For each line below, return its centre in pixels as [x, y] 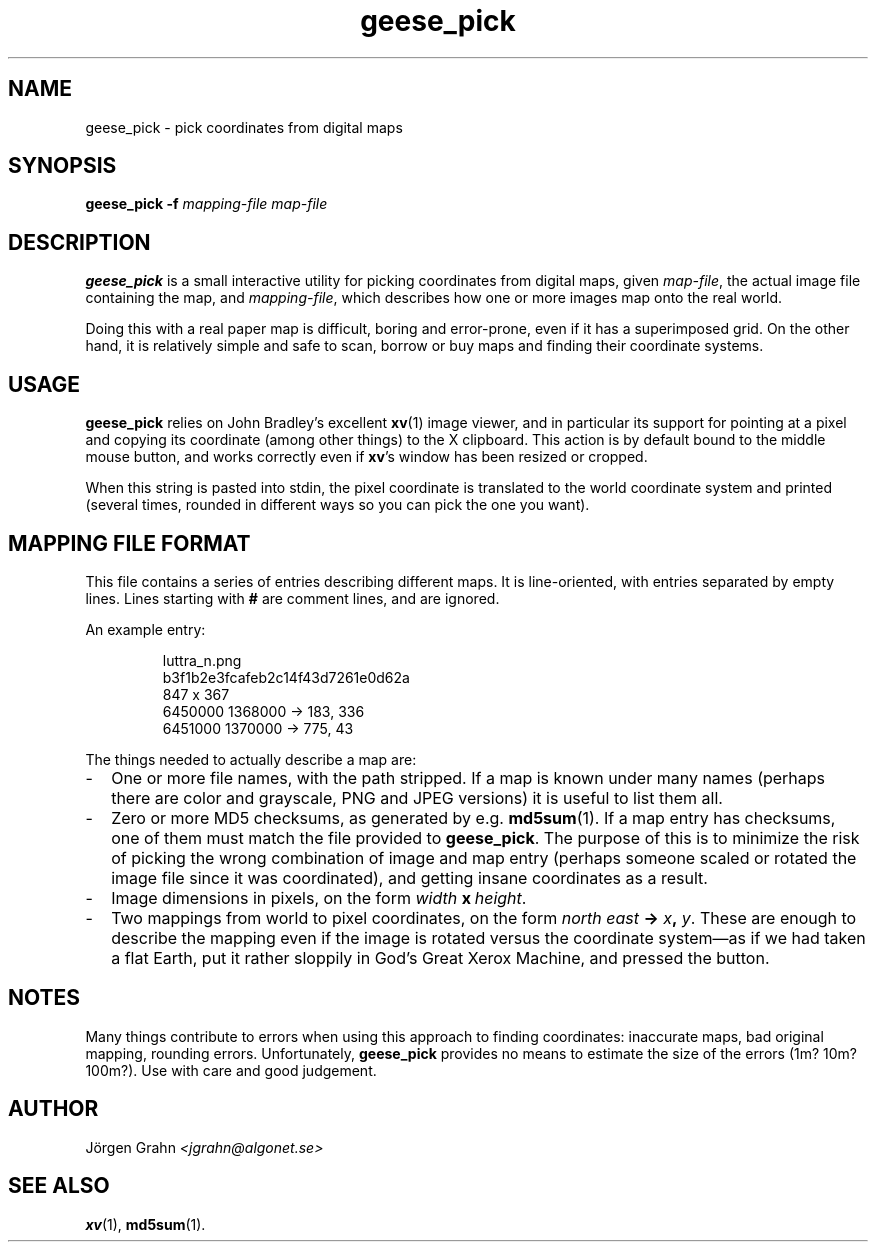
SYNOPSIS [62, 166]
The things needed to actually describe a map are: [251, 759]
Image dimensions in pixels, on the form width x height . [319, 897]
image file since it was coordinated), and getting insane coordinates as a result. [409, 877]
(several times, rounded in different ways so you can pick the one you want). [337, 505]
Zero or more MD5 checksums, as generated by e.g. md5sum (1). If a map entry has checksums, [473, 817]
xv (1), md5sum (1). [145, 1224]
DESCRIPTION [79, 242]
